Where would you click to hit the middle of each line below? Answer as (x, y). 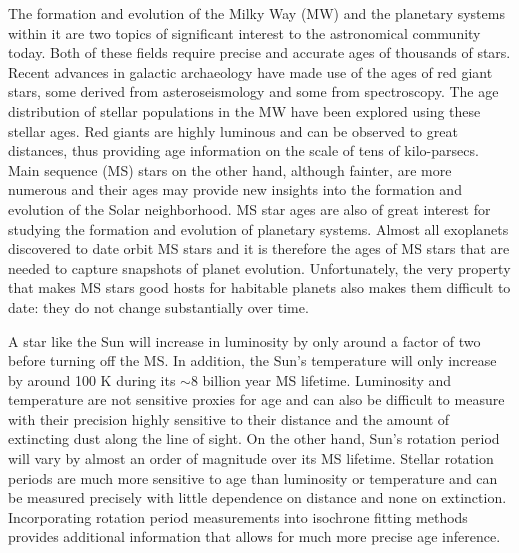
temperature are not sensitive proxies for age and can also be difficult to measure (256, 399)
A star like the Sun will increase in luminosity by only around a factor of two (244, 340)
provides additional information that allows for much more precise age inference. (254, 536)
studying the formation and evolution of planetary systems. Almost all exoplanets (258, 228)
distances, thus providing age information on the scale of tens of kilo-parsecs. (243, 150)
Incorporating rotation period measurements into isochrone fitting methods (238, 516)
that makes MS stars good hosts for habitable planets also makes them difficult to (259, 287)
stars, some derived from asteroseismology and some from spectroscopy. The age (253, 91)
